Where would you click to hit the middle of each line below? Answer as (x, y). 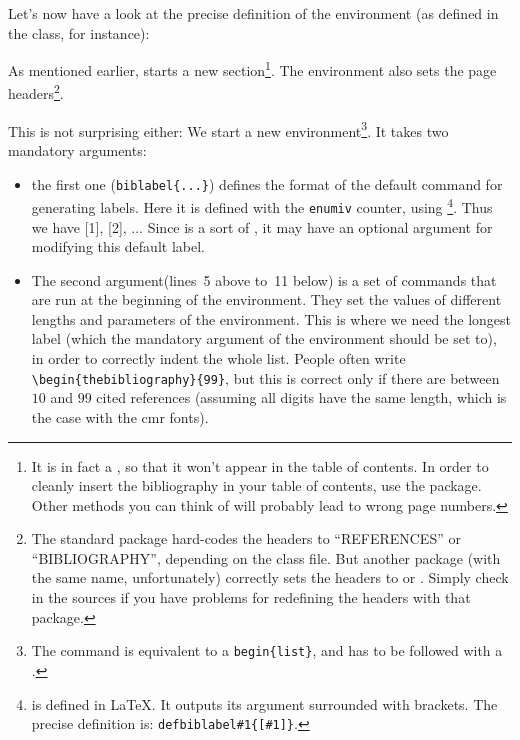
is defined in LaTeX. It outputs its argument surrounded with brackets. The (264, 703)
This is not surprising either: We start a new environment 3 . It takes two (228, 129)
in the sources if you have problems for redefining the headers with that (251, 597)
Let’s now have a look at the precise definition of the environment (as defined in (253, 13)
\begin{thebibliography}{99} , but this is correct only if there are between (265, 377)
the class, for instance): (79, 32)
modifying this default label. (118, 246)
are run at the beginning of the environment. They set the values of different (266, 299)
